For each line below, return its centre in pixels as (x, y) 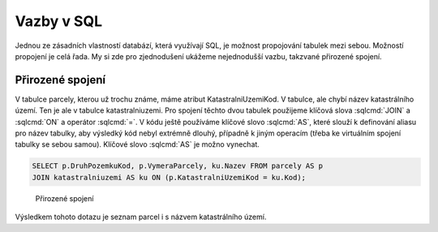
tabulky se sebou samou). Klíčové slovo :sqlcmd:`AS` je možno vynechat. (137, 144)
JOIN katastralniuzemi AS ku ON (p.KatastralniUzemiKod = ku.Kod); (169, 177)
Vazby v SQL (59, 21)
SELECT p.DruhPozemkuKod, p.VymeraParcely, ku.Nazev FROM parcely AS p (178, 166)
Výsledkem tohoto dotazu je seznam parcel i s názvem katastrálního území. (141, 217)
